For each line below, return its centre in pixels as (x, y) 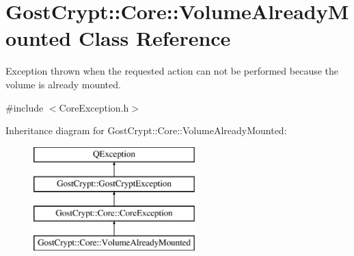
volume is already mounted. (63, 84)
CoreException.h (94, 107)
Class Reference (154, 38)
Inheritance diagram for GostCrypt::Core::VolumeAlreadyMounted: (146, 130)
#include (25, 107)
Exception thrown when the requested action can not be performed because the (172, 71)
